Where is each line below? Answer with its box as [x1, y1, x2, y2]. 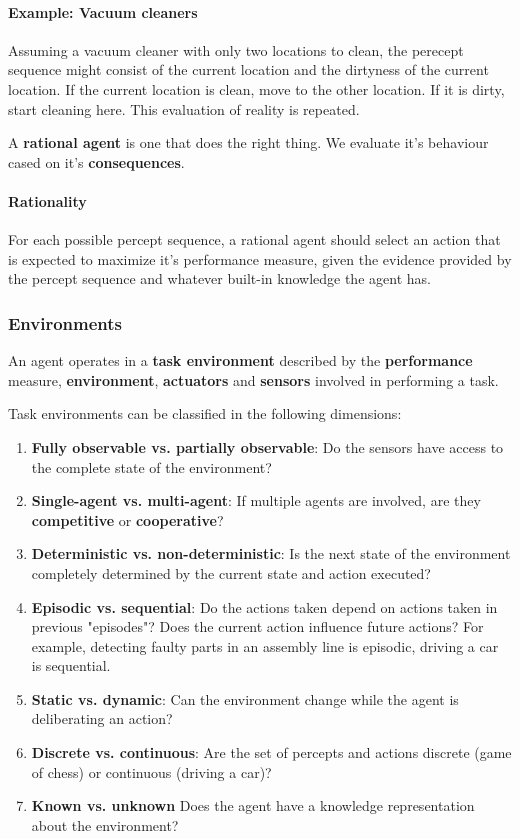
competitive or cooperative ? [31, 509, 224, 530]
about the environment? [31, 814, 179, 835]
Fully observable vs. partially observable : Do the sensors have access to [31, 436, 504, 457]
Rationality [8, 190, 87, 211]
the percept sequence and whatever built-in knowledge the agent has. [8, 268, 431, 289]
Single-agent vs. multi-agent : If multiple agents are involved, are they [31, 490, 481, 511]
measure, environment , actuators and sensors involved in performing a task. [8, 369, 499, 390]
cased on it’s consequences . [8, 151, 185, 172]
